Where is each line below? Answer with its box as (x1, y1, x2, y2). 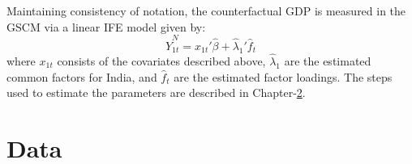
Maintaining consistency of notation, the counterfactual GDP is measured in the (6, 2, 406, 19)
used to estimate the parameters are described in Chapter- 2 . (6, 84, 306, 101)
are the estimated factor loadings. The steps (174, 68, 393, 85)
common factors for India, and (6, 68, 157, 85)
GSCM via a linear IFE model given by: (6, 18, 206, 35)
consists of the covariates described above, (57, 52, 266, 69)
